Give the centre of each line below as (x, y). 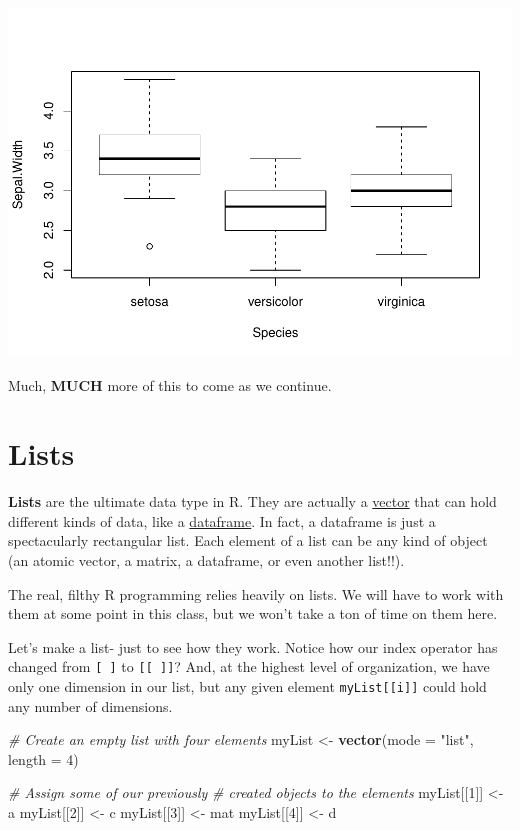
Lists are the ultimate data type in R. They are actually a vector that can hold (252, 501)
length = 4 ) (43, 758)
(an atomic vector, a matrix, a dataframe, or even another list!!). (206, 560)
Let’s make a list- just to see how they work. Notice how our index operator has (253, 646)
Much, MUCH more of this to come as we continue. (170, 384)
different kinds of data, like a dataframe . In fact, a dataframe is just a (222, 520)
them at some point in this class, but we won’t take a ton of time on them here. (253, 613)
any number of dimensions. (90, 705)
